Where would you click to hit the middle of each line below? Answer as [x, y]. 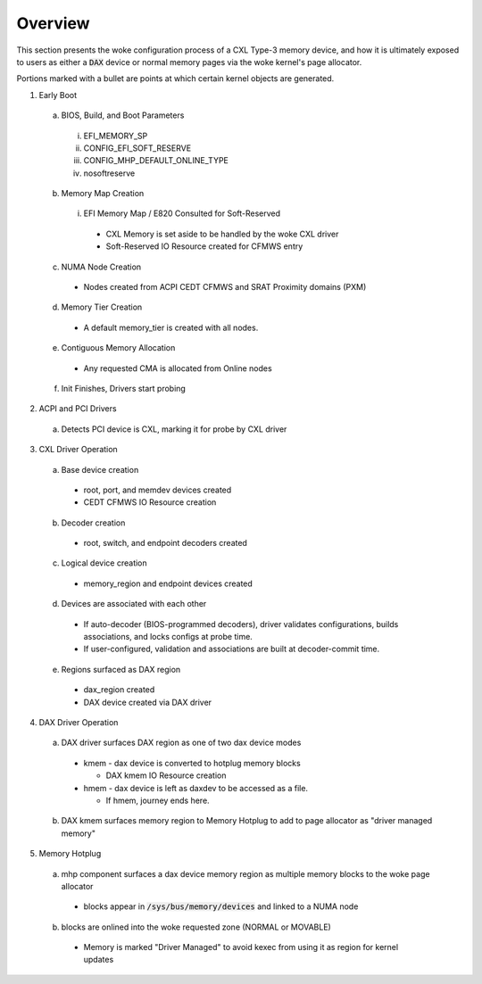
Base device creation [100, 469]
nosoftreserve [109, 173]
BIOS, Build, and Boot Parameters [123, 115]
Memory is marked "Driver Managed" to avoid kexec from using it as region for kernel [241, 947]
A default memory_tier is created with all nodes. [171, 327]
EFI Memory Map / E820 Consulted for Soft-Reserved [182, 213]
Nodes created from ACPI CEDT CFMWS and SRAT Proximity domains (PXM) [225, 287]
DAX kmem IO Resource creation [166, 775]
